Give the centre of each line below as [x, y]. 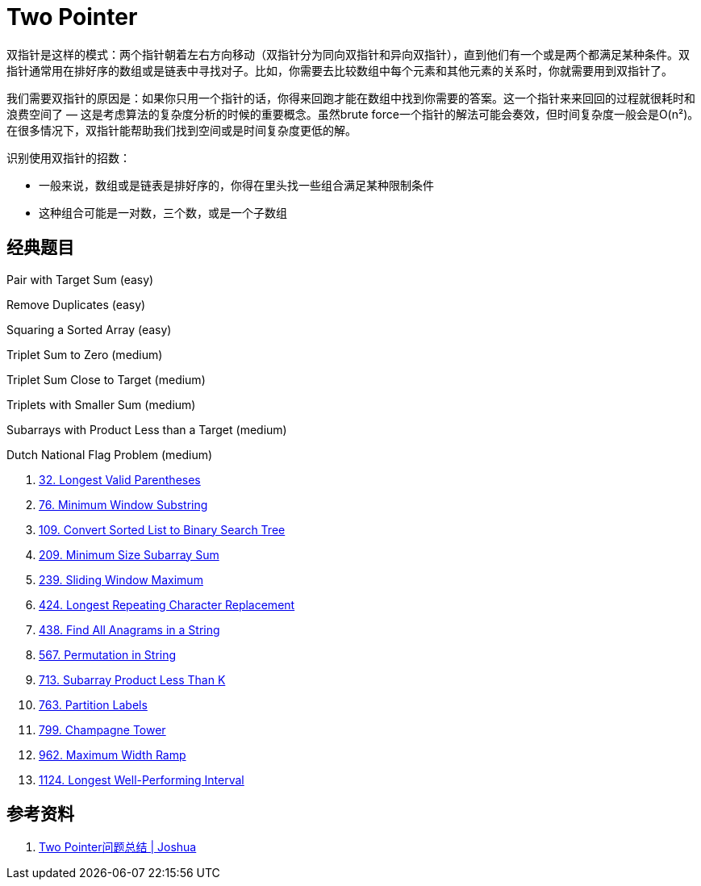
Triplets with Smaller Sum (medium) [101, 404]
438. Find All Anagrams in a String [129, 629]
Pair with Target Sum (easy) [80, 279]
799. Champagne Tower [102, 729]
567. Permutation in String [108, 654]
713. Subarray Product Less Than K [132, 679]
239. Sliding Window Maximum [121, 579]
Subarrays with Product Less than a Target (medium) [147, 429]
